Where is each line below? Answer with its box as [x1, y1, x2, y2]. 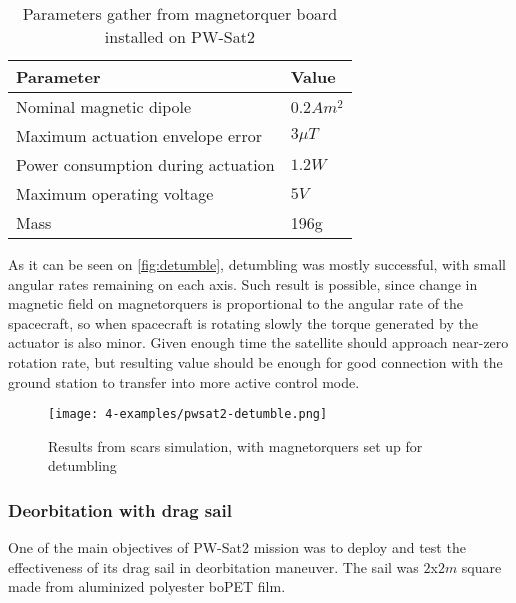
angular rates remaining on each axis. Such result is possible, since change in [8, 273, 478, 294]
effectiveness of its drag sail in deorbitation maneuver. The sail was [8, 556, 419, 577]
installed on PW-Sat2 [104, 25, 255, 48]
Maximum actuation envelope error [16, 124, 262, 147]
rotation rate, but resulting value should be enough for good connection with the [8, 351, 503, 372]
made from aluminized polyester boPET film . [8, 576, 286, 597]
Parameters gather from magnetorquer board [22, 2, 338, 25]
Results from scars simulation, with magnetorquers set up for [48, 435, 423, 456]
